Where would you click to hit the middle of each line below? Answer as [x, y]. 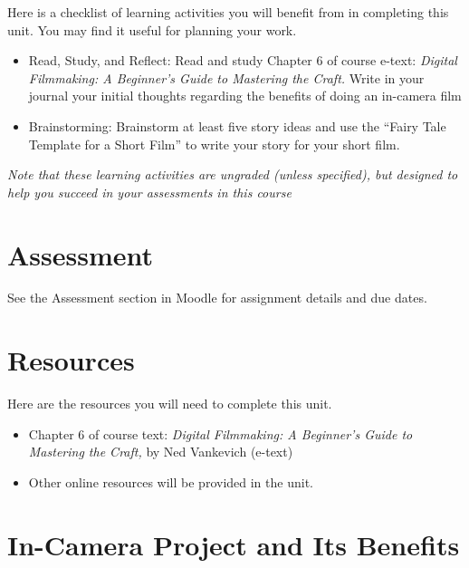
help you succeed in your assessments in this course [149, 192]
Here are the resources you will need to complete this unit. [170, 404]
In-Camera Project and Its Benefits [234, 544]
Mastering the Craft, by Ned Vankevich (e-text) [161, 452]
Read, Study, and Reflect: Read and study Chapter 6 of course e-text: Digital [243, 60]
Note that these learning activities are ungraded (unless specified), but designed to [233, 174]
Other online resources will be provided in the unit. [171, 481]
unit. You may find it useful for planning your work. [152, 29]
